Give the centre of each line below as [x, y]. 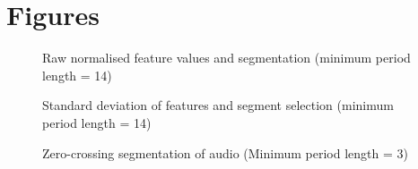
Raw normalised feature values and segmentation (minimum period [226, 58]
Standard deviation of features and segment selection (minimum [218, 105]
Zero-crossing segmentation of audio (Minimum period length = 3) [225, 152]
